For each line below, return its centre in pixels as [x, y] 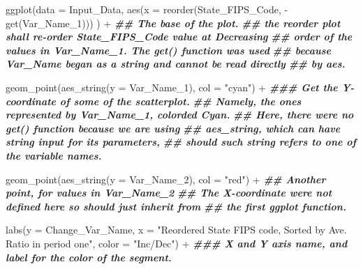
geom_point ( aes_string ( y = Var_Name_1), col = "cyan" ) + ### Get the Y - [180, 87]
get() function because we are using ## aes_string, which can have [173, 128]
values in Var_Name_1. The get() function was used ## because [168, 50]
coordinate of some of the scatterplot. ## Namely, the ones [154, 101]
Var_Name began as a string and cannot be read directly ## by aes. [176, 64]
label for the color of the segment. [89, 257]
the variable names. [54, 155]
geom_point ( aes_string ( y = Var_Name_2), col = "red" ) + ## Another [166, 179]
